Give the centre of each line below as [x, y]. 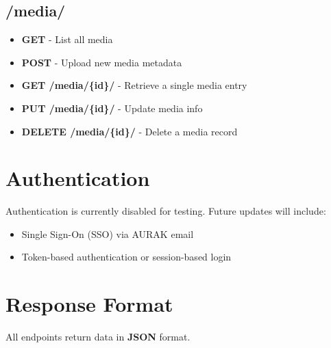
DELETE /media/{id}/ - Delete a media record [130, 131]
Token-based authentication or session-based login [126, 257]
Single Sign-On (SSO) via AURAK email [108, 233]
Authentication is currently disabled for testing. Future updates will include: [166, 211]
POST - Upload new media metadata [102, 62]
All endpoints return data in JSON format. [98, 337]
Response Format [89, 304]
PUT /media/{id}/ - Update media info [112, 108]
